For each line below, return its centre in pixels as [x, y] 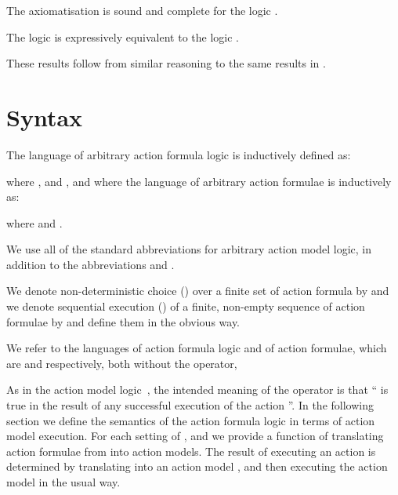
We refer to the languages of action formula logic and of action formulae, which [197, 348]
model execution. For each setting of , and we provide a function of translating [195, 436]
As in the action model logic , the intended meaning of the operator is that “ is [197, 389]
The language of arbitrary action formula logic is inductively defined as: [179, 154]
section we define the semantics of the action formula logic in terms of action [191, 420]
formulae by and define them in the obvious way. [123, 321]
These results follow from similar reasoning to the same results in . [166, 63]
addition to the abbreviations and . [90, 264]
